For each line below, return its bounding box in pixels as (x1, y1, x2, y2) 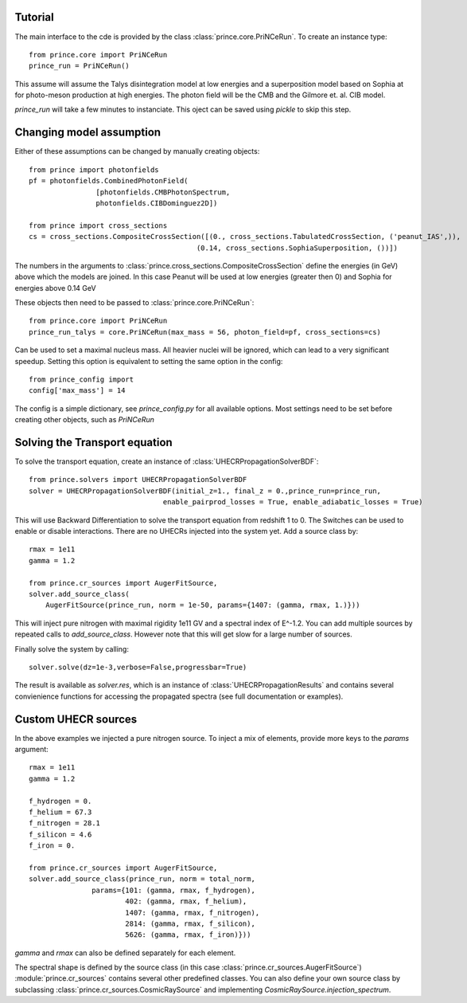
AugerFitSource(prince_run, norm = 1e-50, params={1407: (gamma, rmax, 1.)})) (45, 601, 360, 609)
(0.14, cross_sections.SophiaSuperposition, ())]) (196, 243, 398, 253)
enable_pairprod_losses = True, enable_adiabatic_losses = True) (162, 498, 423, 507)
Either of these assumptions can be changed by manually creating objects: (14, 147, 260, 156)
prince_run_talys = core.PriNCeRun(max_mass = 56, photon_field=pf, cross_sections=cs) (29, 327, 382, 336)
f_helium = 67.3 (29, 807, 92, 817)
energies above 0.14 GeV (14, 283, 96, 292)
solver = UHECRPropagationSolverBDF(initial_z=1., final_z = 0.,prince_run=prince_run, (29, 486, 382, 496)
